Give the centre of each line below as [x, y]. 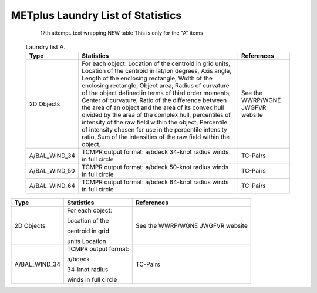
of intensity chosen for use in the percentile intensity [154, 130]
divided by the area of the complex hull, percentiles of [156, 115]
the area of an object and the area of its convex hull [153, 107]
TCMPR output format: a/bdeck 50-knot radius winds [155, 167]
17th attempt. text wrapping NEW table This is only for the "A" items [122, 33]
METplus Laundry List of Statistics [96, 15]
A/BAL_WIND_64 [52, 186]
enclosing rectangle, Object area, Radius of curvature [156, 86]
